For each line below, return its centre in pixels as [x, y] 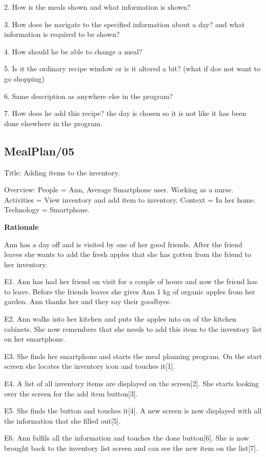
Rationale [22, 226]
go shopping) [24, 78]
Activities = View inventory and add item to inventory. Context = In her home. [130, 199]
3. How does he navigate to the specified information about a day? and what [125, 24]
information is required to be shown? [62, 34]
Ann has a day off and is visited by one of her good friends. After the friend [123, 244]
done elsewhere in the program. [53, 123]
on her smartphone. [35, 339]
